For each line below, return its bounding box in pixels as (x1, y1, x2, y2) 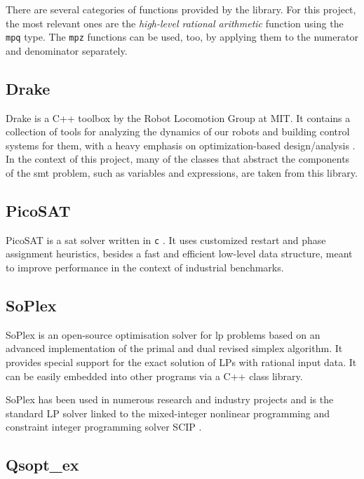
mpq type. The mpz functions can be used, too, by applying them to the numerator (6, 29, 358, 44)
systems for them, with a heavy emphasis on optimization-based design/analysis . (6, 137, 356, 152)
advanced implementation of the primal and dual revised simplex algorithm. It (6, 341, 343, 356)
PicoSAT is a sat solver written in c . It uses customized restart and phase (6, 232, 326, 247)
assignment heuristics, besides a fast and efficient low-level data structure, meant (6, 246, 353, 261)
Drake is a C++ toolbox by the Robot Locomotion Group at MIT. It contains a (6, 110, 351, 125)
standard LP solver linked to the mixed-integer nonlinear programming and (6, 405, 330, 420)
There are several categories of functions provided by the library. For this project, (6, 2, 356, 16)
